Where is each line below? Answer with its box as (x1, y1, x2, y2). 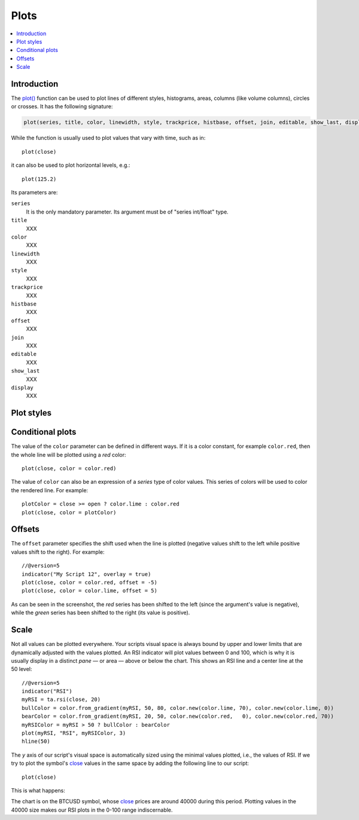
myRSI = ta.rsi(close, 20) (22, 696, 101, 703)
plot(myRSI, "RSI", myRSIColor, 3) (22, 730, 126, 737)
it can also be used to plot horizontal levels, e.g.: (11, 161, 130, 169)
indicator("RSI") (22, 688, 72, 695)
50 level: (11, 666, 32, 673)
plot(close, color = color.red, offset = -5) (22, 579, 158, 586)
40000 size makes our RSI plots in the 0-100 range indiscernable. (11, 806, 173, 813)
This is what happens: (11, 787, 66, 794)
